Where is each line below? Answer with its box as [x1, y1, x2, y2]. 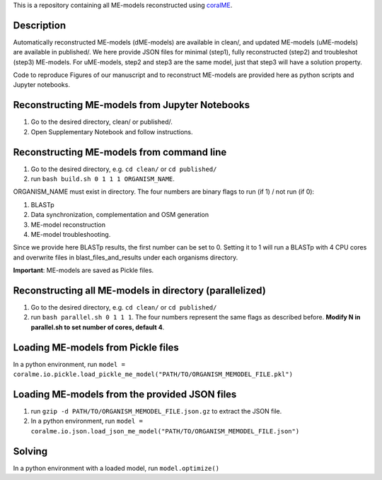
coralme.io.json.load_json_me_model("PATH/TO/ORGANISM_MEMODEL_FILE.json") [30, 427, 300, 435]
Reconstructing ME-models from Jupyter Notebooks [13, 99, 250, 111]
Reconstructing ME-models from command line [13, 146, 227, 158]
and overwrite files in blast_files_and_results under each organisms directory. [13, 253, 238, 262]
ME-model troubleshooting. [30, 230, 111, 239]
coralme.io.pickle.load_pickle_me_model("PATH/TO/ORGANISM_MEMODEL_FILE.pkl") [13, 370, 294, 378]
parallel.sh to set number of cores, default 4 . [30, 322, 165, 332]
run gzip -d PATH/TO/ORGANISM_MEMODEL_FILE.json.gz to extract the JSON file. [30, 407, 282, 416]
